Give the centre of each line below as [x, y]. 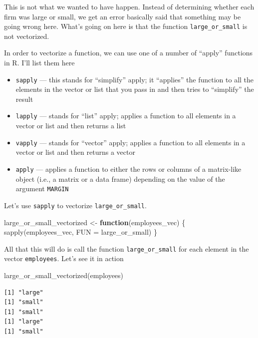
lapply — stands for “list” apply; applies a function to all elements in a [126, 116]
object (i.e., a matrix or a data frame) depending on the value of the [120, 178]
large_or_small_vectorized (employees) [64, 275]
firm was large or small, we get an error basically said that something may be [123, 16]
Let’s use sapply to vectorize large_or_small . [75, 205]
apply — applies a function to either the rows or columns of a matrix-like [129, 169]
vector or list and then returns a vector [75, 152]
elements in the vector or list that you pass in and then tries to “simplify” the [135, 89]
